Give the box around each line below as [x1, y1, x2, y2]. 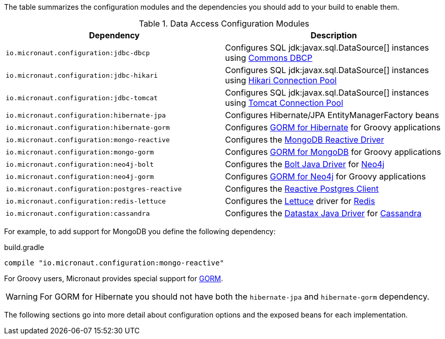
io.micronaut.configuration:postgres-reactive [6, 185, 182, 193]
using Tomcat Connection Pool [225, 98, 343, 108]
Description [310, 30, 357, 40]
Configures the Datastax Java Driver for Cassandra [225, 208, 421, 218]
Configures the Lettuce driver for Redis [225, 196, 375, 206]
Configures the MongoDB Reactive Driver [225, 134, 384, 145]
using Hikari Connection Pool [225, 75, 337, 85]
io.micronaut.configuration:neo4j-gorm [6, 172, 154, 180]
